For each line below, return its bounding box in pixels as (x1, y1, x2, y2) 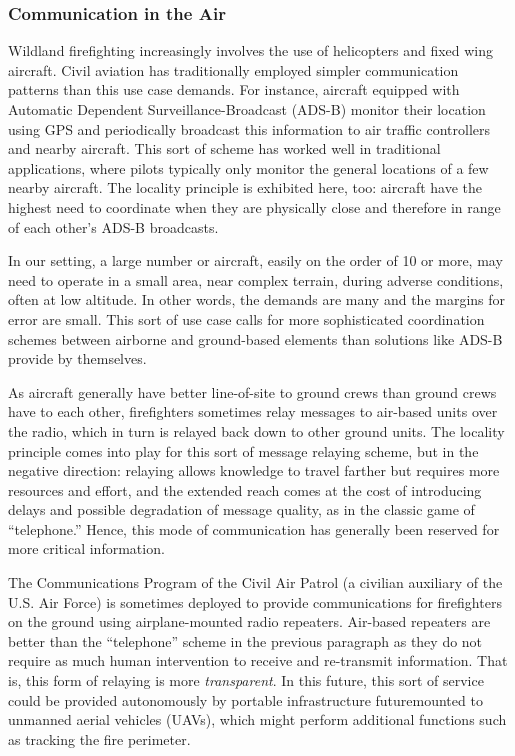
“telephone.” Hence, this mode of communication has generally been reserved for (8, 518, 500, 539)
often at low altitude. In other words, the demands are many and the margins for (8, 289, 506, 310)
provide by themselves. (8, 348, 147, 369)
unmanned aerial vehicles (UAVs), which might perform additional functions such (8, 709, 507, 730)
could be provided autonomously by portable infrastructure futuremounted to (8, 689, 483, 710)
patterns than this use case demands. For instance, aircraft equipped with (8, 79, 460, 100)
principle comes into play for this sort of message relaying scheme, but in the (8, 440, 479, 461)
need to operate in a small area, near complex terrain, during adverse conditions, (8, 269, 504, 290)
